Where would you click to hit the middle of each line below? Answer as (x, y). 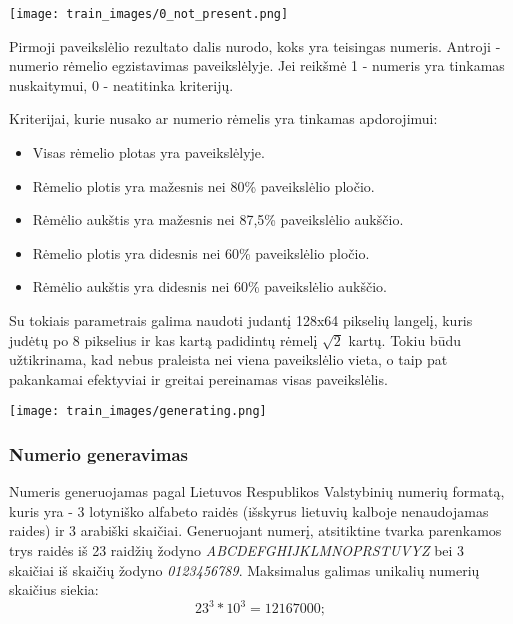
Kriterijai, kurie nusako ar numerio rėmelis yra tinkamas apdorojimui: (223, 118)
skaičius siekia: (54, 589)
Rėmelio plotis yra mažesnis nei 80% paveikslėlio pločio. (203, 185)
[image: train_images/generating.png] (138, 411)
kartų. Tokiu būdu (404, 339)
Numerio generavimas (98, 453)
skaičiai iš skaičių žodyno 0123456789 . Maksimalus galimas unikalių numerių (244, 569)
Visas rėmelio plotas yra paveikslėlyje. (148, 152)
